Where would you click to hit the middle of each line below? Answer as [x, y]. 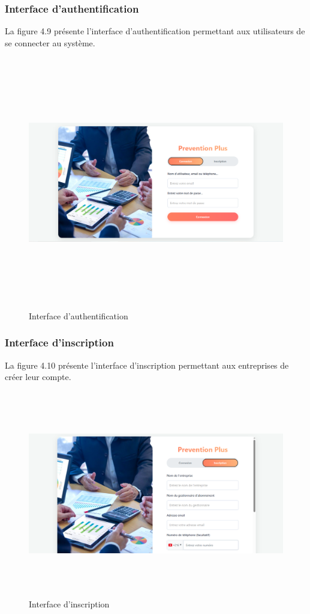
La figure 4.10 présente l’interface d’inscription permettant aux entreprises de [147, 365]
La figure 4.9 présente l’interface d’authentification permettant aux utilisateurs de [155, 31]
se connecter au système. [50, 42]
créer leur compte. [38, 377]
